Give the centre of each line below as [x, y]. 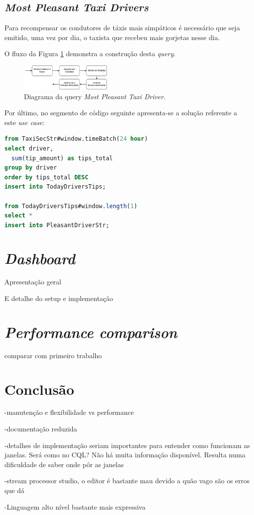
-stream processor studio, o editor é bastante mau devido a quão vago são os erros [127, 481]
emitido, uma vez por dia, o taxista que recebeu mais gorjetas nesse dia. [112, 37]
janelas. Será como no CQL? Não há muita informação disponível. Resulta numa [125, 455]
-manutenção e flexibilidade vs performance [69, 412]
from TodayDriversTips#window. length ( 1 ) [71, 206]
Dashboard [40, 258]
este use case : [24, 122]
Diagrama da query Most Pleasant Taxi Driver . [95, 96]
